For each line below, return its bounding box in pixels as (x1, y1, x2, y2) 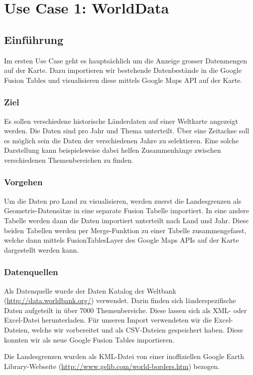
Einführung (4, 31, 64, 47)
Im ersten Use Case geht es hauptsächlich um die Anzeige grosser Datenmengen (4, 55, 248, 65)
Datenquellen (4, 266, 58, 278)
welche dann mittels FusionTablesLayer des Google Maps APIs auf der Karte (4, 235, 239, 245)
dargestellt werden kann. (4, 244, 79, 255)
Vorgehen (4, 176, 43, 188)
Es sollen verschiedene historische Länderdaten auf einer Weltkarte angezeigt (4, 115, 238, 126)
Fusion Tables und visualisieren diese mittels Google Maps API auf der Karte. (4, 74, 243, 85)
